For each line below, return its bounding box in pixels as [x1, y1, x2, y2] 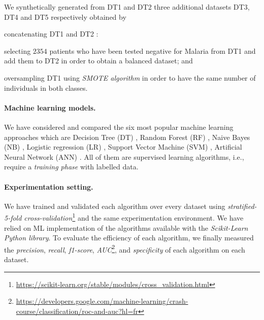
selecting [4, 45, 31, 56]
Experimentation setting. [4, 181, 93, 192]
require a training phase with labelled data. [4, 161, 139, 172]
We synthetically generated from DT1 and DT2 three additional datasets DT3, [4, 2, 250, 12]
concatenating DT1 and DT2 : [4, 28, 98, 39]
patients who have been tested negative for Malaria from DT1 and [49, 45, 256, 56]
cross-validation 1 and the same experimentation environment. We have [24, 211, 244, 223]
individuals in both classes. [4, 82, 88, 93]
